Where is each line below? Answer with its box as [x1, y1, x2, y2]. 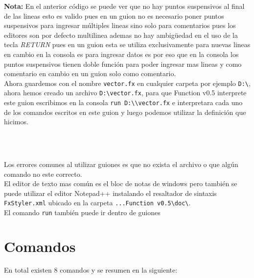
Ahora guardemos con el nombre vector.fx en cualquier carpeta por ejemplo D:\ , [4, 78, 251, 88]
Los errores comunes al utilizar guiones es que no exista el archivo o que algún [4, 159, 238, 169]
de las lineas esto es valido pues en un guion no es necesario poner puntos [4, 10, 224, 21]
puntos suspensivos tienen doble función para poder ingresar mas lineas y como [4, 58, 242, 69]
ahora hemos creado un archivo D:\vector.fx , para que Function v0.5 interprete [4, 87, 247, 98]
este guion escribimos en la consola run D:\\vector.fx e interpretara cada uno [4, 97, 243, 108]
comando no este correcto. [4, 168, 82, 179]
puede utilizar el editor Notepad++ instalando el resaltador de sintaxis [4, 188, 217, 198]
